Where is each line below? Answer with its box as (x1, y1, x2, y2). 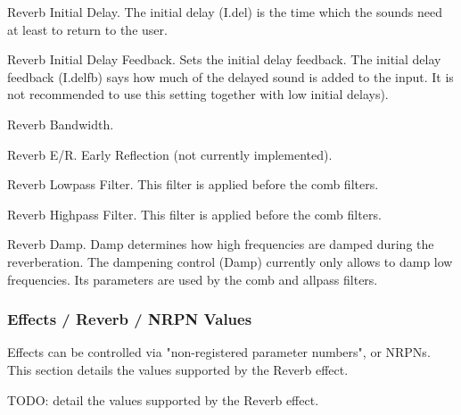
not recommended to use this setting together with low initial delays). (7, 85, 389, 104)
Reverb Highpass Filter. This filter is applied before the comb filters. (7, 204, 382, 223)
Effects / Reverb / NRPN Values (7, 308, 252, 330)
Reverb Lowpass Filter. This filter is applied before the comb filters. (7, 175, 379, 194)
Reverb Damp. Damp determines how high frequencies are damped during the (7, 235, 434, 253)
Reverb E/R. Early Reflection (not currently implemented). (7, 145, 333, 163)
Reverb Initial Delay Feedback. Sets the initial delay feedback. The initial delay (7, 50, 441, 69)
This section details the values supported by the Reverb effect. (7, 360, 349, 378)
